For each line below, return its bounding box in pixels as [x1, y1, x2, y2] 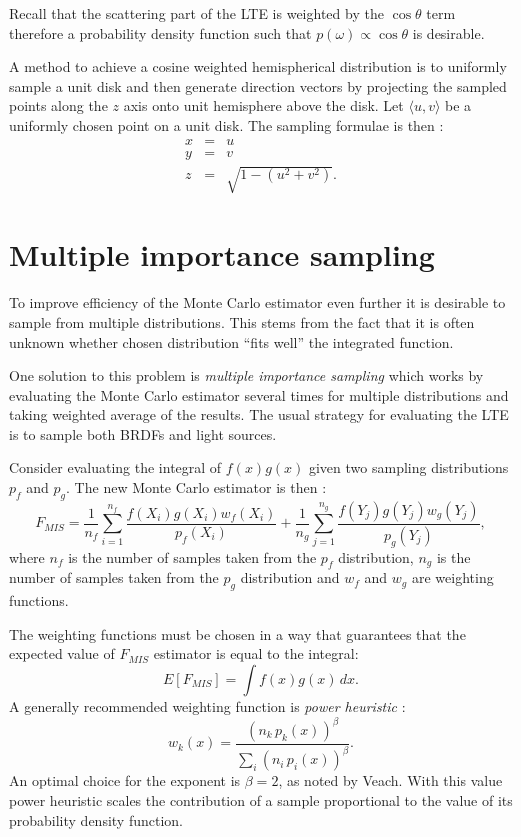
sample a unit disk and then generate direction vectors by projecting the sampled [9, 75, 507, 96]
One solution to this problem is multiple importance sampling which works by [9, 365, 484, 386]
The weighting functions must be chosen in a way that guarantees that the [9, 623, 466, 644]
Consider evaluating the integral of [9, 457, 222, 478]
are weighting [411, 567, 494, 588]
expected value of [9, 643, 115, 664]
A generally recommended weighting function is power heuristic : [9, 695, 406, 716]
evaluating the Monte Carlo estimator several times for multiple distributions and [9, 384, 509, 405]
